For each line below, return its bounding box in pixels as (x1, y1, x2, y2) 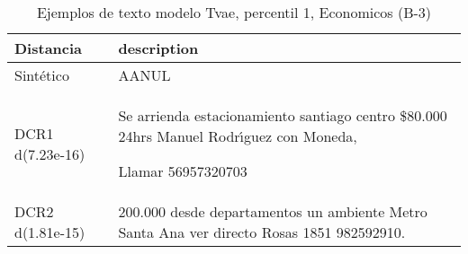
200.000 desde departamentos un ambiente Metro (118, 201, 427, 222)
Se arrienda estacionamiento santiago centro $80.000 (118, 105, 447, 126)
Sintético (14, 65, 69, 85)
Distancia (14, 38, 83, 58)
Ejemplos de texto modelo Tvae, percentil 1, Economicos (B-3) (36, 2, 432, 22)
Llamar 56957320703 (118, 161, 247, 181)
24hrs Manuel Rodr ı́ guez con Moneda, (118, 126, 357, 146)
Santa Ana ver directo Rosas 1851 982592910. (118, 222, 406, 242)
